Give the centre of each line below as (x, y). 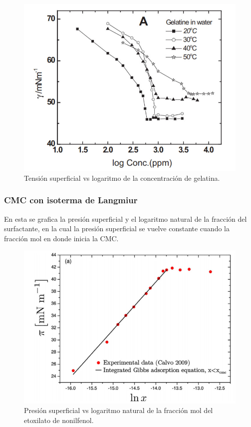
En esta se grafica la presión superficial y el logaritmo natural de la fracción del (125, 218)
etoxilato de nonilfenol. (59, 420)
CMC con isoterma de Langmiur (71, 200)
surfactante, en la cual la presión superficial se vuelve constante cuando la (117, 228)
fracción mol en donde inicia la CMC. (61, 238)
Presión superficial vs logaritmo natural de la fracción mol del (119, 410)
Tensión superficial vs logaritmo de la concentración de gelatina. (122, 178)
